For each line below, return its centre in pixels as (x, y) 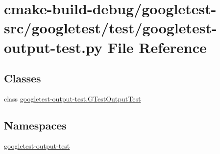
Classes (23, 78)
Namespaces (35, 125)
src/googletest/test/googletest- (110, 28)
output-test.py (53, 47)
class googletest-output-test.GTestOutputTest (73, 98)
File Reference (157, 47)
